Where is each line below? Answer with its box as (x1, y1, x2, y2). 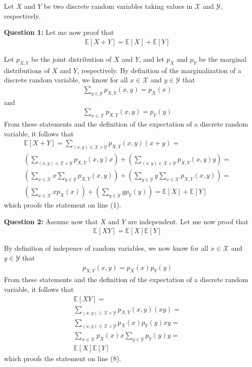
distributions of (4, 65, 50, 75)
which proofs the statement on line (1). (4, 200, 121, 210)
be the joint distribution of (31, 53, 112, 64)
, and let (139, 53, 164, 64)
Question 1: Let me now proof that (4, 27, 114, 37)
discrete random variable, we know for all (4, 75, 128, 85)
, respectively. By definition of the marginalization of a (77, 65, 241, 75)
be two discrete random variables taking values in (44, 1, 193, 11)
